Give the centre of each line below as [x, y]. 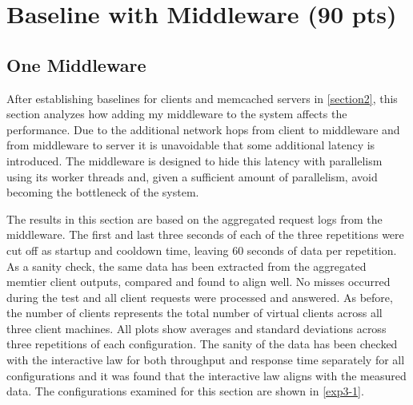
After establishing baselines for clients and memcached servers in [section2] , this [202, 98]
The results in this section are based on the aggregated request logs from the [194, 218]
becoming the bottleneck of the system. [103, 192]
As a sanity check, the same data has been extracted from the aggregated [186, 266]
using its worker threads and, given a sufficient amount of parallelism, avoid [192, 176]
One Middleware [76, 64]
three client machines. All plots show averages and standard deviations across [196, 328]
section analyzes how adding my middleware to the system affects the [177, 114]
